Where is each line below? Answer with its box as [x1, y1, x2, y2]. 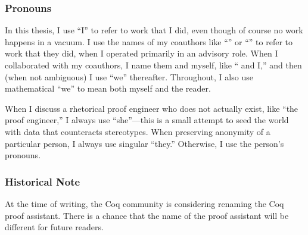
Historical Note [5, 174, 80, 189]
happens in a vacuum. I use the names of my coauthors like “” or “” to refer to [5, 35, 293, 48]
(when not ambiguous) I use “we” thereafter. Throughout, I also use [5, 70, 253, 83]
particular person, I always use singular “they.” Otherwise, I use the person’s [5, 137, 284, 149]
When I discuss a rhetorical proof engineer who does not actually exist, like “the [5, 102, 298, 114]
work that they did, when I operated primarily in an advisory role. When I [5, 47, 278, 59]
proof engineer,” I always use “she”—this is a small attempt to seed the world [5, 114, 289, 126]
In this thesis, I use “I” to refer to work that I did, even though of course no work [5, 24, 303, 36]
